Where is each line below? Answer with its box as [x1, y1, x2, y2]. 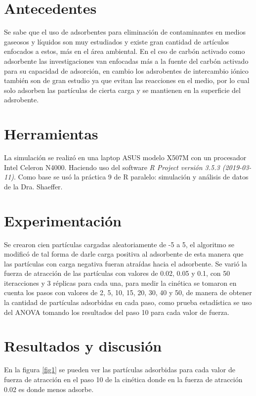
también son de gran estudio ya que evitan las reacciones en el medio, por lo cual [4, 75, 250, 86]
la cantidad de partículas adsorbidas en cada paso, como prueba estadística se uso [4, 297, 252, 308]
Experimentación [4, 210, 122, 230]
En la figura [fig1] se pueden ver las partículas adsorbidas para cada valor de [4, 364, 235, 375]
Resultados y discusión [4, 336, 162, 356]
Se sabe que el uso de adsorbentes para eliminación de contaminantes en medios [4, 27, 246, 37]
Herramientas [4, 124, 98, 144]
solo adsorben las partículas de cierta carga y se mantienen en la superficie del [4, 85, 241, 95]
